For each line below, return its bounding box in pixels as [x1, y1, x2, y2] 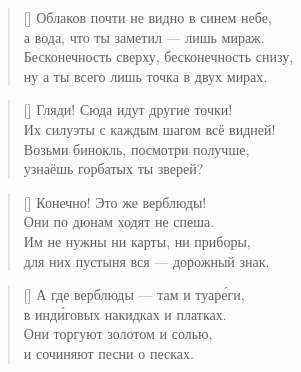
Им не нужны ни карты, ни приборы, [23, 230, 251, 251]
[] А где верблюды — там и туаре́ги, [23, 284, 245, 305]
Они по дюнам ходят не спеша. [23, 211, 215, 232]
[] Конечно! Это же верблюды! [23, 191, 207, 212]
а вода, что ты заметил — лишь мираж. [23, 26, 265, 47]
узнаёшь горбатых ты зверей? [23, 158, 204, 179]
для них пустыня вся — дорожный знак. [23, 250, 270, 271]
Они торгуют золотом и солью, [23, 323, 213, 344]
